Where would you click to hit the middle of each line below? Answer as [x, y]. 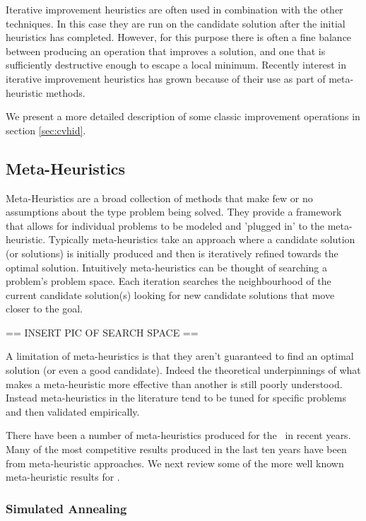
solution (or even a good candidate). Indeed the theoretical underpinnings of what [183, 370]
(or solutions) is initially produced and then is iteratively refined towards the [172, 253]
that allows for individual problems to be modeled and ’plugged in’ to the [165, 225]
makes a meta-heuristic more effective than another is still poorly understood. [174, 384]
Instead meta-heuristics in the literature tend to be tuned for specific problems [176, 398]
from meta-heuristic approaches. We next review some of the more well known [175, 463]
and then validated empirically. [73, 411]
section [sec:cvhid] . [46, 130]
